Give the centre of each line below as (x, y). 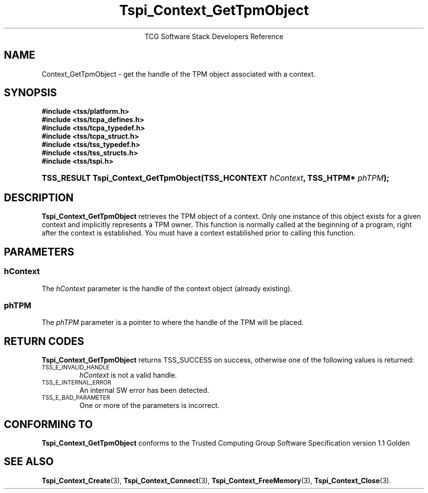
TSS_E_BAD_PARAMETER (76, 398)
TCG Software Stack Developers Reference (214, 36)
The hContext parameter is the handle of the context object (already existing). (167, 288)
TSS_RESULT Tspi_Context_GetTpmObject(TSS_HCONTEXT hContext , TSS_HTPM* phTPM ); (215, 178)
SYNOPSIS (31, 93)
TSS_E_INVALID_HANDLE (76, 368)
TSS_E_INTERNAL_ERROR (76, 383)
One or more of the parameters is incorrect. (150, 406)
